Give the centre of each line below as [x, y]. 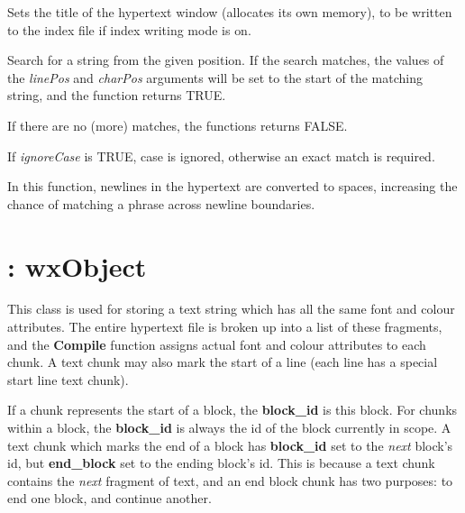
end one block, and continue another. [109, 498]
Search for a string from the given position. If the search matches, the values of [226, 60]
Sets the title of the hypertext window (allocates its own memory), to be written [230, 12]
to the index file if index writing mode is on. [129, 29]
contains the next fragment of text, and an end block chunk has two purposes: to [230, 480]
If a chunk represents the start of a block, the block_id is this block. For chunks [232, 410]
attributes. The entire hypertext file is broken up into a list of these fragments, [225, 327]
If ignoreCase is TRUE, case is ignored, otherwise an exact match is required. [221, 156]
